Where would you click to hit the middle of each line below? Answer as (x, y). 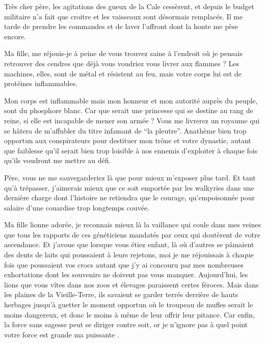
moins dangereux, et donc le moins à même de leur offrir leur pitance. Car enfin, (129, 314)
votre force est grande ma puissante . (62, 334)
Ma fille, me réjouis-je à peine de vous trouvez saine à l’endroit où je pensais (123, 53)
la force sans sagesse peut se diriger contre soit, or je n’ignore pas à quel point (126, 324)
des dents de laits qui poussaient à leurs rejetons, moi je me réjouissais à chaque (129, 255)
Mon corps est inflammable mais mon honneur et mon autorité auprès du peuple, (131, 100)
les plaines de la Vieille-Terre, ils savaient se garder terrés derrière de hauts (121, 294)
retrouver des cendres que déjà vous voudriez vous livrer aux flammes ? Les (122, 63)
